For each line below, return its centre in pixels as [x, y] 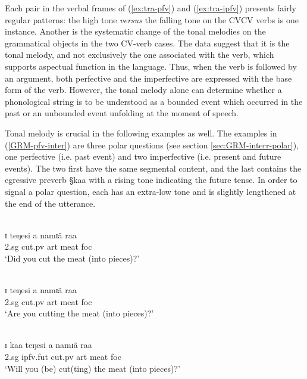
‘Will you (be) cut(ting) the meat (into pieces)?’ [93, 368]
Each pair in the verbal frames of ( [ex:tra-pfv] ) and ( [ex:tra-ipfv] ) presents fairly [151, 8]
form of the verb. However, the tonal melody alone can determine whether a [143, 90]
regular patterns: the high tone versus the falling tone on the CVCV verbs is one [152, 19]
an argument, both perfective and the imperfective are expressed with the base [148, 78]
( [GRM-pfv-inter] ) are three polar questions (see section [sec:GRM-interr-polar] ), [152, 145]
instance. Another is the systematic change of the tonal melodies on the [135, 31]
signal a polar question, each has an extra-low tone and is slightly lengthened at [151, 191]
